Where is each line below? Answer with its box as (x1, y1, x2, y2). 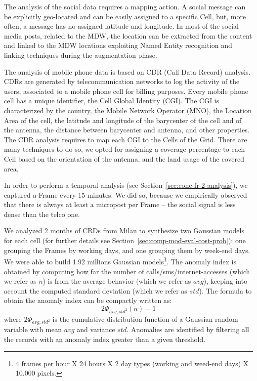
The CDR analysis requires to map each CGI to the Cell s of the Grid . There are (4, 134, 247, 144)
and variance (77, 324, 115, 335)
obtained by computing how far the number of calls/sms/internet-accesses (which (4, 266, 250, 276)
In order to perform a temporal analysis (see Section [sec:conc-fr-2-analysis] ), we (4, 180, 248, 190)
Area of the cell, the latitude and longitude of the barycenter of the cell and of (4, 115, 242, 125)
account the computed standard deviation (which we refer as (4, 285, 187, 296)
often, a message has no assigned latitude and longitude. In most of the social (4, 21, 239, 31)
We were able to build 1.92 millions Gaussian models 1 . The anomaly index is (4, 255, 236, 266)
